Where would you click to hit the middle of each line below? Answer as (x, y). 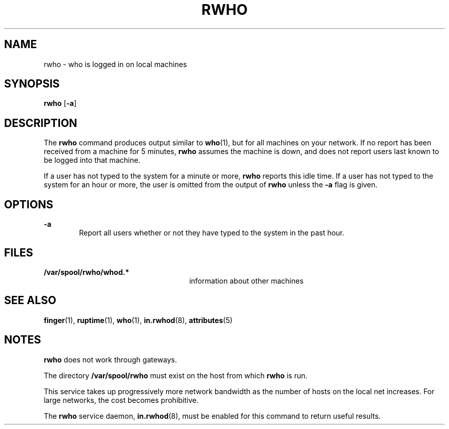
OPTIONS (29, 204)
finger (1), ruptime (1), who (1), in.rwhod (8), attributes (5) (138, 320)
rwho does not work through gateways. (110, 359)
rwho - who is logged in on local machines (115, 64)
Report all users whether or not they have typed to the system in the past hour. (212, 233)
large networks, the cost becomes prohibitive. (121, 400)
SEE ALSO (30, 301)
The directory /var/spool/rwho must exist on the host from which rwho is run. (176, 375)
